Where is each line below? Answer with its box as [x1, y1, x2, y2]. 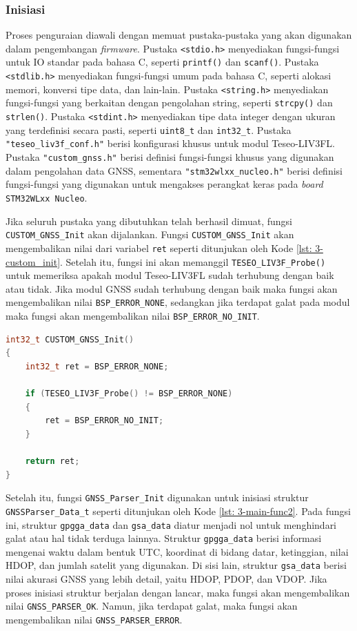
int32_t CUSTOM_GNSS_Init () [6, 334, 134, 344]
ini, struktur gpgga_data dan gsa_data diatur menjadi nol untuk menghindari [6, 517, 337, 532]
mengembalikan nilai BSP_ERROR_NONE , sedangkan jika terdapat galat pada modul [6, 295, 350, 309]
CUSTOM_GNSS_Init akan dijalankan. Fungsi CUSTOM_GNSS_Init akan [6, 227, 294, 242]
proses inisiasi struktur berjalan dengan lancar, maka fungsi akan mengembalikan [6, 585, 350, 599]
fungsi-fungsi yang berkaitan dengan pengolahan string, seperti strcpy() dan [6, 95, 333, 110]
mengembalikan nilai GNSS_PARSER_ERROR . [6, 612, 183, 626]
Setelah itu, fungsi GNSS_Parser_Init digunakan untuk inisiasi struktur [6, 490, 309, 505]
